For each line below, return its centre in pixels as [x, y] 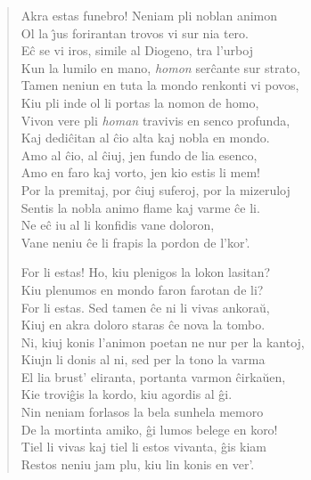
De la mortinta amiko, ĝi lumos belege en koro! [149, 429]
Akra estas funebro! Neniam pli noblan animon [149, 15]
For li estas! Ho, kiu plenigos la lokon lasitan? [146, 272]
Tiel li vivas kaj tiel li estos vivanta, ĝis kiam [144, 447]
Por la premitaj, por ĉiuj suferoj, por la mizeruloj [155, 189]
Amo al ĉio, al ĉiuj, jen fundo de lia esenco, [139, 155]
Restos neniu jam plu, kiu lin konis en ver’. [138, 464]
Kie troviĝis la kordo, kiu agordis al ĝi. [127, 394]
